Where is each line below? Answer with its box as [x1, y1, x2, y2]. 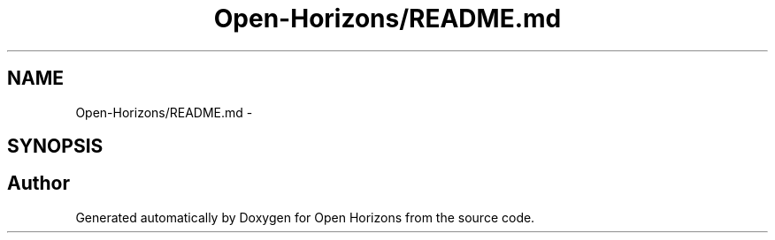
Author [7, 172, 70, 195]
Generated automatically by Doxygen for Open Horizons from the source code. [75, 209, 535, 225]
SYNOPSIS [7, 135, 104, 158]
